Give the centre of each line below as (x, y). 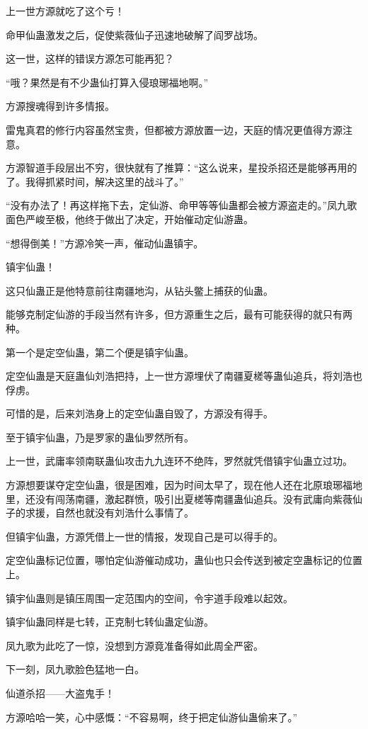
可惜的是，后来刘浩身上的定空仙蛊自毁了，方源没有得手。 (139, 413)
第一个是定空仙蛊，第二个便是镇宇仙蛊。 (100, 352)
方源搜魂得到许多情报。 (60, 106)
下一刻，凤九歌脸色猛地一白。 (75, 669)
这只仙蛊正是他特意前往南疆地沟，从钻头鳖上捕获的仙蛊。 (139, 290)
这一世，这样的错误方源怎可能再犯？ (90, 58)
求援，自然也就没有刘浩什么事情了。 (109, 513)
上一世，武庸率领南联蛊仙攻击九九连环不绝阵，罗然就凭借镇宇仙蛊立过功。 (179, 461)
